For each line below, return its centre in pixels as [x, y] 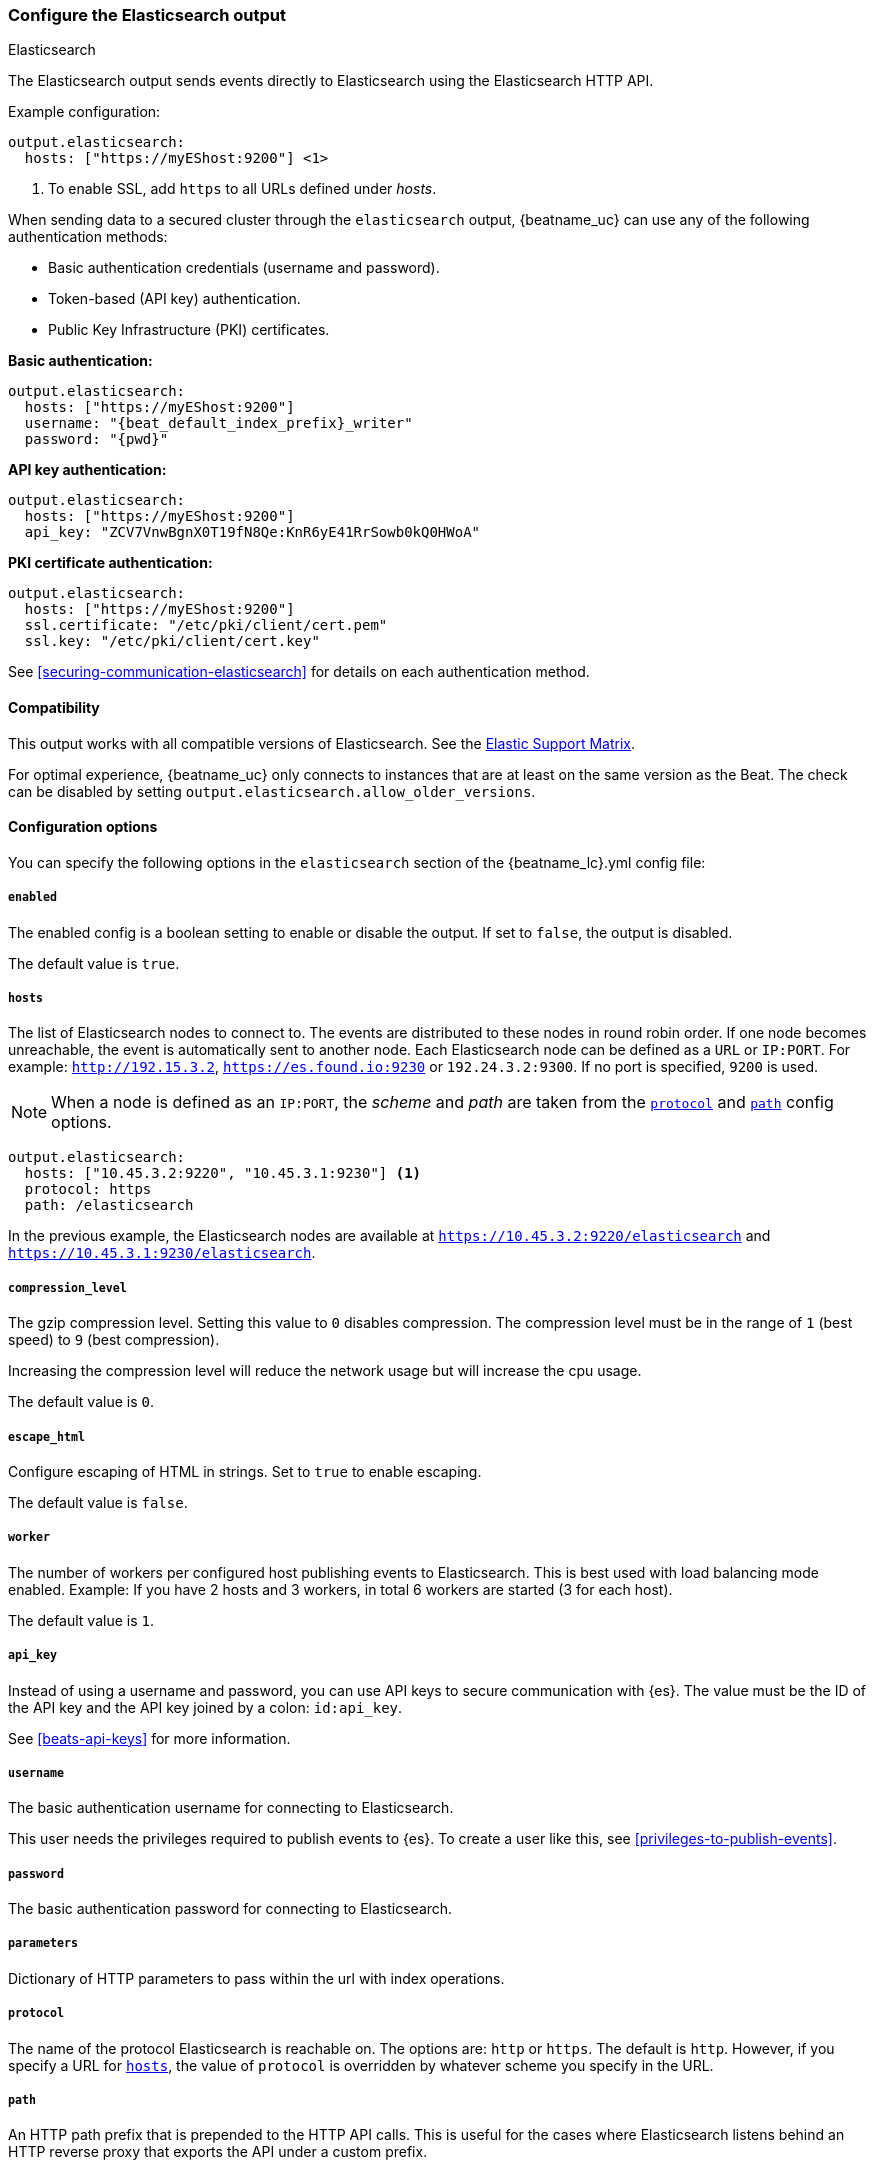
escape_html [46, 1436]
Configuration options [83, 827]
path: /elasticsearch [109, 1205]
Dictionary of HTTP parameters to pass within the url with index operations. [256, 1978]
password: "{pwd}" [96, 439]
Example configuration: [84, 112]
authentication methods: [88, 237]
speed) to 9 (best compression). [114, 1340]
